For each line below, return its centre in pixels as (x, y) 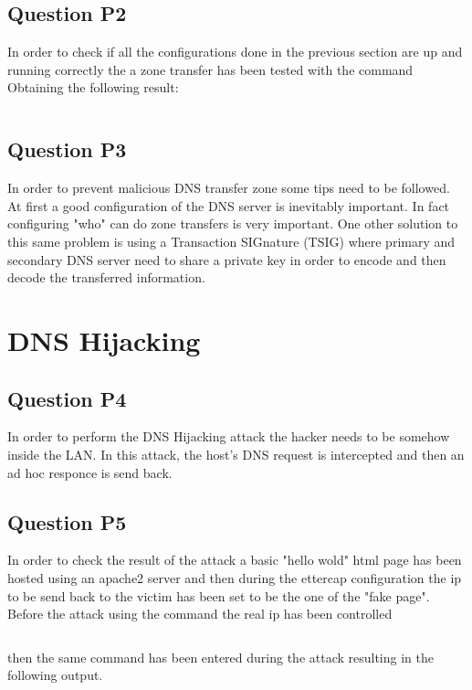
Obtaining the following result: (93, 87)
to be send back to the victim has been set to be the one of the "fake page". (219, 595)
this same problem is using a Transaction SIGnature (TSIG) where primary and (231, 241)
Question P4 (67, 398)
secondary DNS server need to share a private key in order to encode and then (227, 259)
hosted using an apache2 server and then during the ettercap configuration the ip (235, 577)
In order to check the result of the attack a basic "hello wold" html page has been (235, 560)
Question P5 (67, 521)
